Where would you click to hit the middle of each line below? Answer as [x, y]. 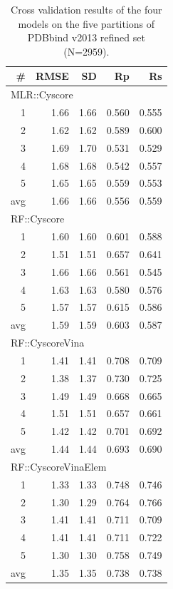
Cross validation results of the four [86, 9]
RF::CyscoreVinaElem [59, 466]
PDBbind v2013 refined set [86, 37]
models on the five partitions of [86, 23]
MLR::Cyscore [42, 94]
